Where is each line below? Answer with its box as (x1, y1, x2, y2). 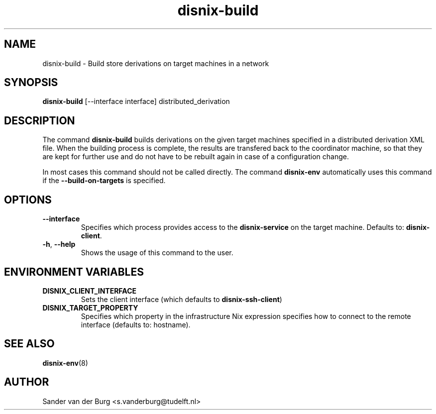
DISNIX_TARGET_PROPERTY (42, 303, 138, 312)
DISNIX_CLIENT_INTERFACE (42, 286, 137, 295)
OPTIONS (4, 193, 52, 206)
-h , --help (42, 240, 76, 249)
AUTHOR (4, 376, 49, 389)
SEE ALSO (4, 337, 55, 350)
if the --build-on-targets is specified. (42, 176, 166, 185)
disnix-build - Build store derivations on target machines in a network (42, 59, 269, 68)
